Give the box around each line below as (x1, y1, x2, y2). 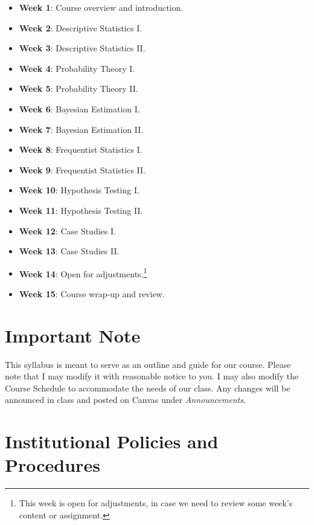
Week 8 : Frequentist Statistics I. (19, 143, 143, 156)
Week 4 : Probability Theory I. (19, 62, 135, 74)
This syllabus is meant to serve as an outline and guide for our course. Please (5, 358, 291, 370)
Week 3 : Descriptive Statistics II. (19, 42, 146, 54)
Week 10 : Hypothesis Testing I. (19, 184, 139, 196)
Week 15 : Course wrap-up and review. (19, 287, 165, 300)
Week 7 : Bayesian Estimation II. (19, 123, 144, 135)
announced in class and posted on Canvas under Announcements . (5, 393, 246, 406)
